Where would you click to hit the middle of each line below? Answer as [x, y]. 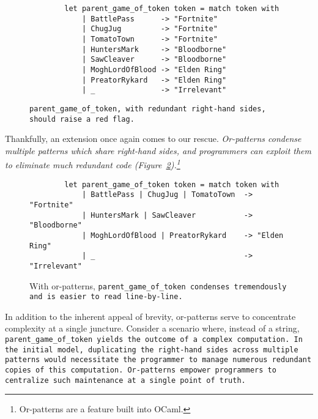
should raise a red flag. [82, 119]
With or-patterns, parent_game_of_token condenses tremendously [158, 285]
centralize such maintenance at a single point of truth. [125, 380]
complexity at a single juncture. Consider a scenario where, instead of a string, [152, 328]
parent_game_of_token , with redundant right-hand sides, [148, 109]
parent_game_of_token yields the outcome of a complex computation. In [154, 340]
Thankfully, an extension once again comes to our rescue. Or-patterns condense [153, 139]
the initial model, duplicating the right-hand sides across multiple [152, 350]
